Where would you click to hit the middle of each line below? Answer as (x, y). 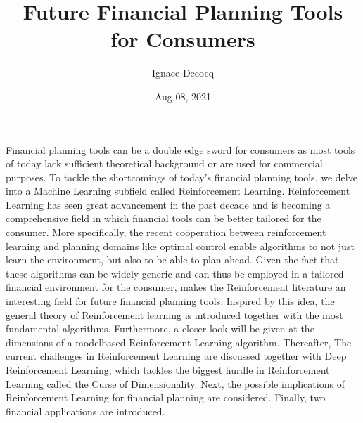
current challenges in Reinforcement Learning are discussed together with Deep (176, 356)
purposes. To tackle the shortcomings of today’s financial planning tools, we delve (181, 177)
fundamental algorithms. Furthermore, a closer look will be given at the (160, 328)
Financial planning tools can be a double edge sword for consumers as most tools (180, 149)
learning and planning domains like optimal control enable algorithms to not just (180, 246)
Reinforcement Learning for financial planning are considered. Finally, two (166, 397)
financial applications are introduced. (85, 411)
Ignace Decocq (183, 73)
